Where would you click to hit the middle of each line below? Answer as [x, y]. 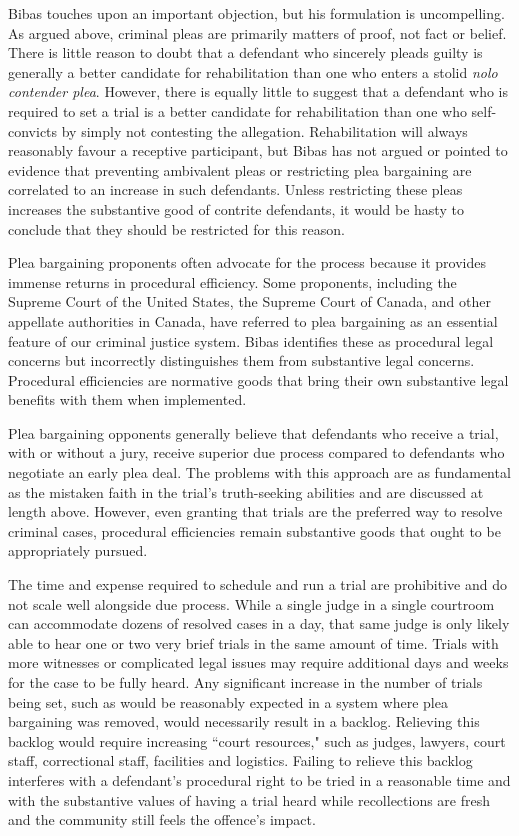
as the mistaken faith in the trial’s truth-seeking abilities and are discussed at [246, 491]
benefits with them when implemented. [127, 399]
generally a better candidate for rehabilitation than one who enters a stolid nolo [253, 71]
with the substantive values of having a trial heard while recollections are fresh [249, 799]
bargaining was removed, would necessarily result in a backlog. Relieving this [244, 721]
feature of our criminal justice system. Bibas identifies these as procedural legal [251, 340]
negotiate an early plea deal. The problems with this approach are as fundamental [259, 472]
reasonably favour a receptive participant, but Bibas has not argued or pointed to [258, 150]
